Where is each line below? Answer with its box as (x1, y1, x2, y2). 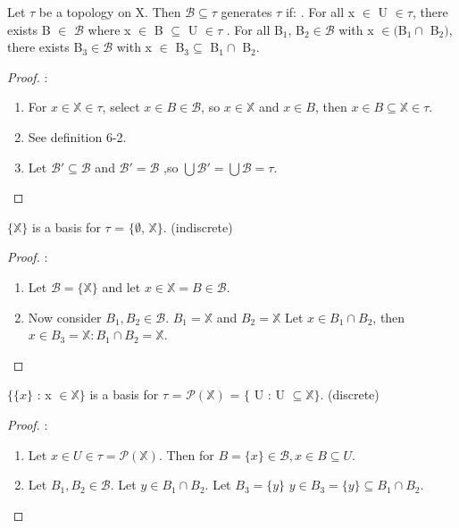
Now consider (28, 307, 102, 326)
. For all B (226, 20, 283, 38)
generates (221, 3, 272, 21)
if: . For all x (285, 3, 355, 21)
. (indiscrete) (163, 217, 233, 236)
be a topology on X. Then (38, 3, 181, 21)
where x (88, 20, 131, 38)
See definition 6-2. (28, 127, 127, 146)
